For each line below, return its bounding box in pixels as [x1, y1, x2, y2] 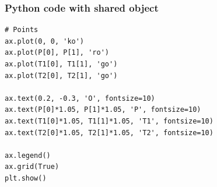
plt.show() [5, 174, 47, 182]
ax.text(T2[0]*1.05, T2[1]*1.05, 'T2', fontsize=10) [5, 128, 213, 137]
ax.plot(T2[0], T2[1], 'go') [5, 71, 118, 80]
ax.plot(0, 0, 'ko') [5, 37, 85, 45]
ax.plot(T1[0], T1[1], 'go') [5, 60, 118, 68]
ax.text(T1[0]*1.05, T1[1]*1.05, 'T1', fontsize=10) [5, 117, 213, 125]
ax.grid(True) [5, 163, 60, 171]
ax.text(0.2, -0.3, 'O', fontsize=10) [5, 94, 155, 103]
